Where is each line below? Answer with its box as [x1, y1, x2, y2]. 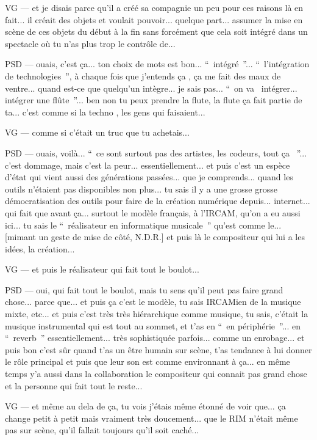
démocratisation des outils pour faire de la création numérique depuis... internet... [5, 194, 310, 207]
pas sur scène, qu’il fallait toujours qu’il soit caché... [5, 424, 199, 436]
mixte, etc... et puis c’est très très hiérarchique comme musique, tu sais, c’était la [5, 307, 308, 320]
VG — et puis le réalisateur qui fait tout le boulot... [5, 263, 199, 276]
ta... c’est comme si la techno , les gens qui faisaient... [5, 105, 205, 118]
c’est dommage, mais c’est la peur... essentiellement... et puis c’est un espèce [5, 158, 290, 171]
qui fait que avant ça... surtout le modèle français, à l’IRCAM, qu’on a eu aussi [5, 206, 301, 219]
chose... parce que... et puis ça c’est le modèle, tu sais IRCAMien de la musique [5, 295, 301, 308]
